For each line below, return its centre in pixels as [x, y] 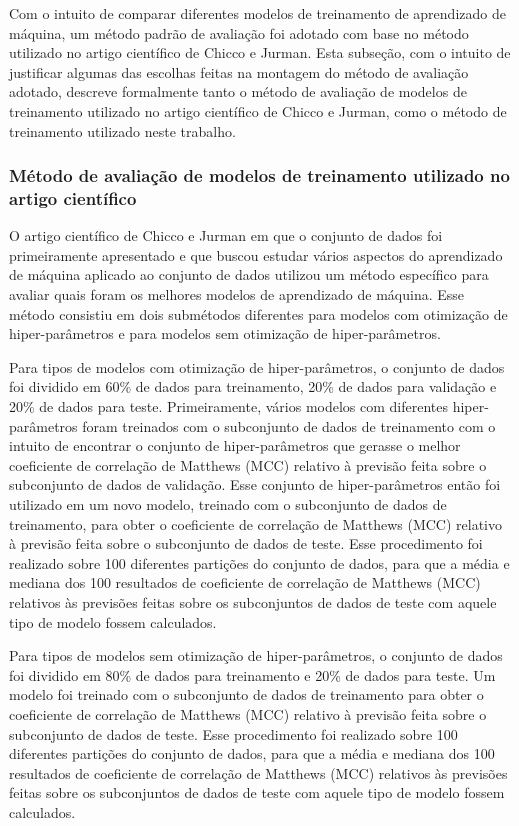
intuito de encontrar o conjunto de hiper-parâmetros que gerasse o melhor [235, 445]
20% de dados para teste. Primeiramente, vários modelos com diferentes [228, 406]
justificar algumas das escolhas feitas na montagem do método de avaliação [239, 71]
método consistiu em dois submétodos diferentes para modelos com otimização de [258, 313]
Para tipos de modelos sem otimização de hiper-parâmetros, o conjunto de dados [256, 655]
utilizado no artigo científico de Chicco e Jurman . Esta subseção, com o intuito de [260, 52]
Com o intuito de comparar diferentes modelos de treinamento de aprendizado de [257, 13]
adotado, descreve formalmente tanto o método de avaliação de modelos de [238, 91]
